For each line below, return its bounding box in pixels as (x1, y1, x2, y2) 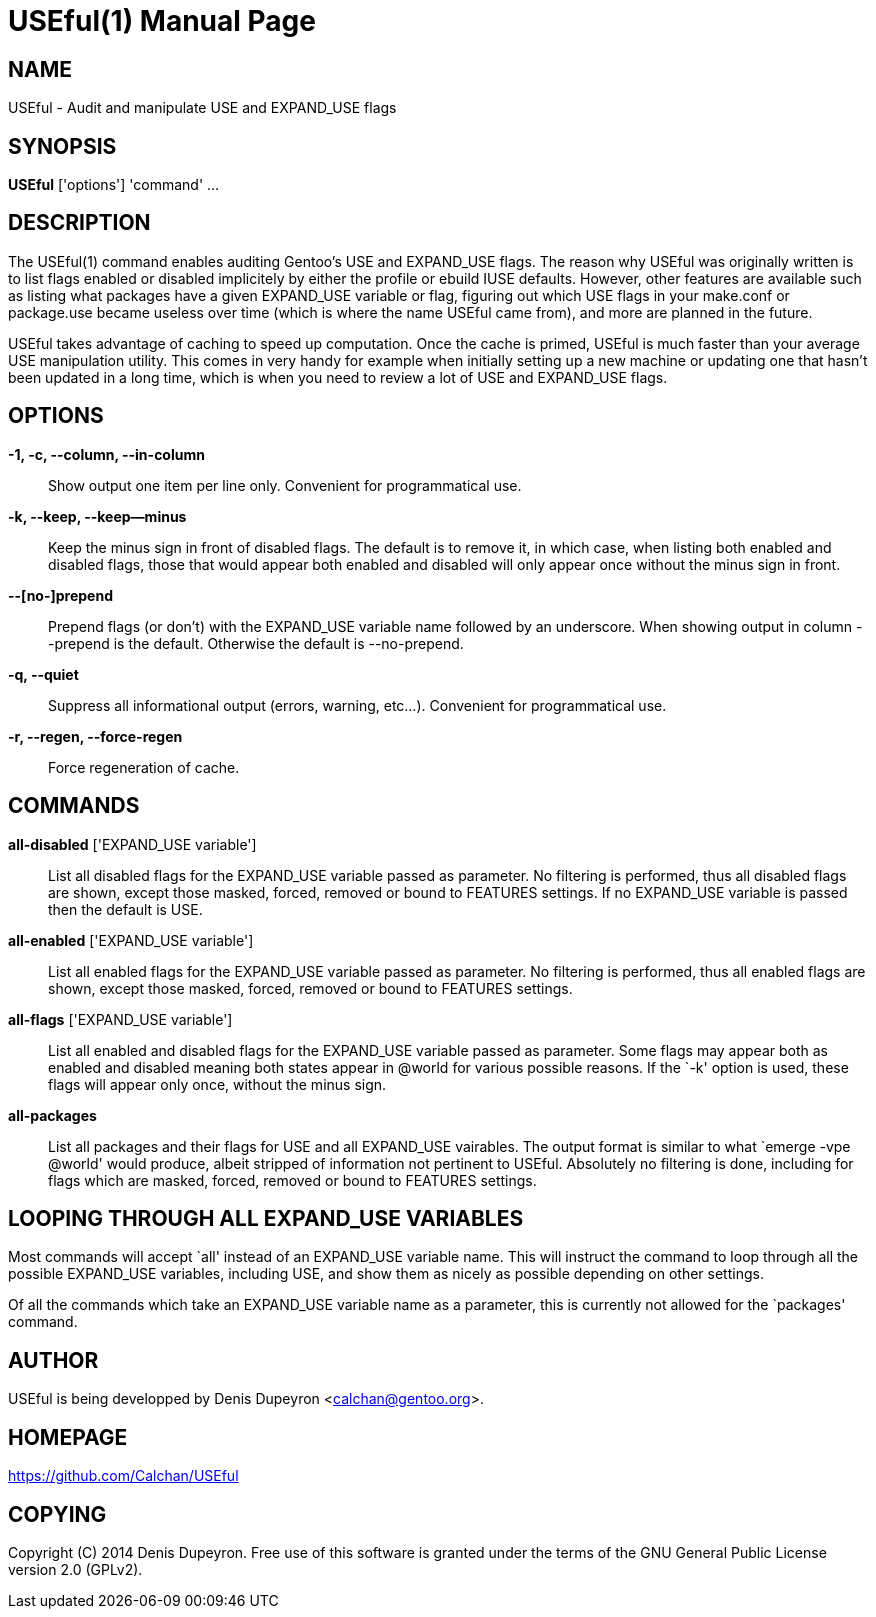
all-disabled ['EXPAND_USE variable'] (8, 835, 257, 853)
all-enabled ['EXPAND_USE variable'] (8, 931, 254, 949)
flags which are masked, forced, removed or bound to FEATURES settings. (48, 1171, 537, 1189)
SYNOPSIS (8, 133, 117, 159)
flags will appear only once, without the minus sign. (48, 1075, 387, 1093)
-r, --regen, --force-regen (8, 727, 183, 745)
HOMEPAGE (8, 1424, 128, 1450)
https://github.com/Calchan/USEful (8, 1467, 239, 1485)
